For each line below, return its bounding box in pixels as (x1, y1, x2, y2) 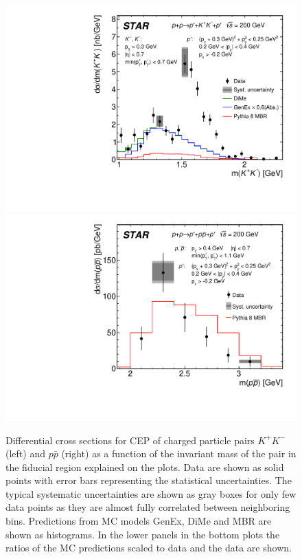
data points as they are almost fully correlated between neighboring (5, 500, 290, 514)
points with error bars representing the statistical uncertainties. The (5, 473, 292, 487)
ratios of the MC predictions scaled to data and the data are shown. (5, 540, 292, 555)
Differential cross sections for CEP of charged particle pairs (5, 432, 255, 447)
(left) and (5, 446, 45, 461)
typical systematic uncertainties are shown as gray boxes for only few (5, 486, 297, 501)
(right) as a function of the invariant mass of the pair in (61, 446, 297, 461)
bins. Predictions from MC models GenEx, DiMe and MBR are (5, 514, 272, 528)
